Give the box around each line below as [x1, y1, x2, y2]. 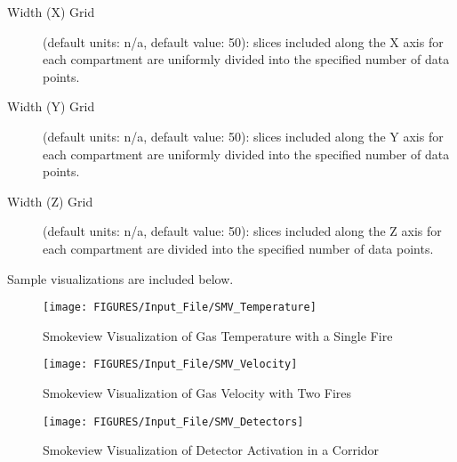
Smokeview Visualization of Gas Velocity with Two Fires [43, 384, 352, 402]
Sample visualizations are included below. [7, 269, 234, 288]
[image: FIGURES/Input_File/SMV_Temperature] [43, 301, 317, 314]
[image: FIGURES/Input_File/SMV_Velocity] [43, 358, 298, 371]
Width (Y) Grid [7, 97, 95, 116]
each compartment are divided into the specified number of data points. [43, 239, 434, 257]
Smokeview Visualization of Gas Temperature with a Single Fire [43, 326, 393, 344]
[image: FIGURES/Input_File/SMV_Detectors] [43, 415, 304, 428]
